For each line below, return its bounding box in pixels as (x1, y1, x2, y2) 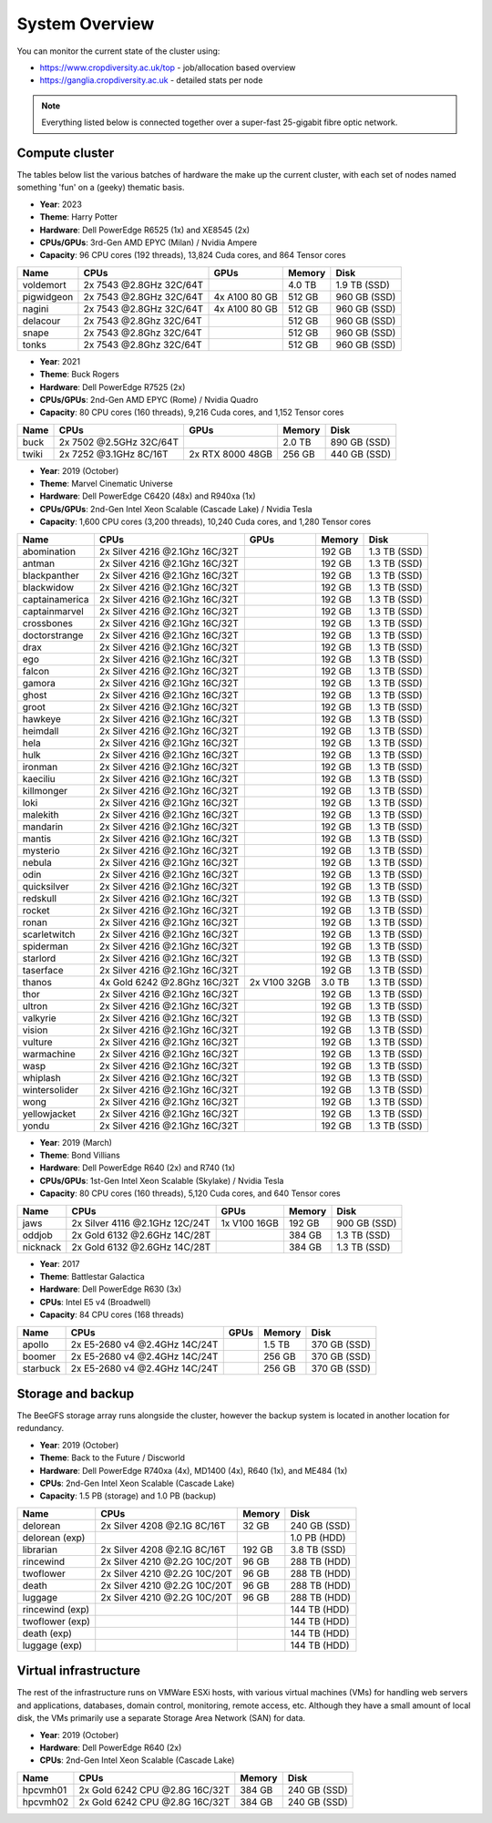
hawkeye (22, 712, 61, 725)
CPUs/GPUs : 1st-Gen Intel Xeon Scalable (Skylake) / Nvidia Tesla (39, 1175, 284, 1186)
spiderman (22, 940, 68, 953)
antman (22, 557, 55, 570)
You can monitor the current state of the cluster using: (16, 46, 220, 57)
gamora (22, 676, 56, 689)
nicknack (22, 1241, 62, 1253)
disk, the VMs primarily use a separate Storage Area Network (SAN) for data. (16, 1713, 305, 1724)
